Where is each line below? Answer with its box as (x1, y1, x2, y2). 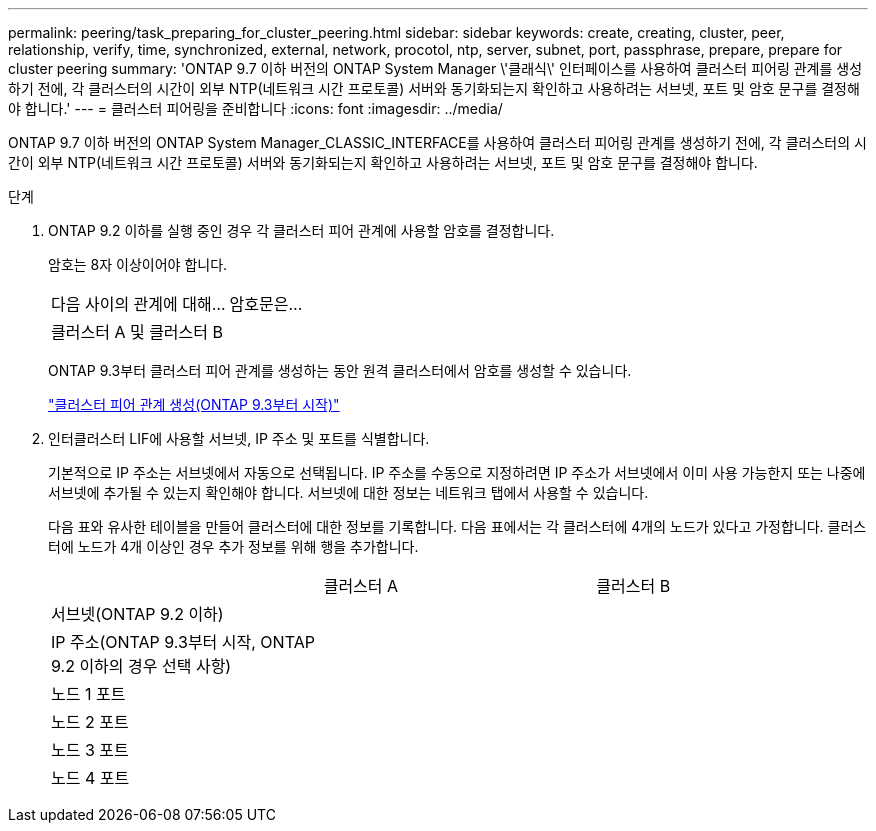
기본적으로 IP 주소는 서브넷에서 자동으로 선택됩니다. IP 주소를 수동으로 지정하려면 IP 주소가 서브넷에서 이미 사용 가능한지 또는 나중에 (48, 464, 866, 481)
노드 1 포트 (51, 684, 126, 704)
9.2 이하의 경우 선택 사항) (51, 656, 232, 676)
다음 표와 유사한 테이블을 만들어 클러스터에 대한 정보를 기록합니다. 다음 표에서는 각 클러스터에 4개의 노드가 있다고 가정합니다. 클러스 (48, 518, 867, 535)
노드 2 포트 (51, 712, 129, 732)
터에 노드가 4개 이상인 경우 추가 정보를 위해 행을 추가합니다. (48, 538, 419, 555)
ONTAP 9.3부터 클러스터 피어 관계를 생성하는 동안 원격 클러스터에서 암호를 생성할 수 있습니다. (48, 362, 632, 379)
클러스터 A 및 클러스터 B (51, 322, 223, 342)
